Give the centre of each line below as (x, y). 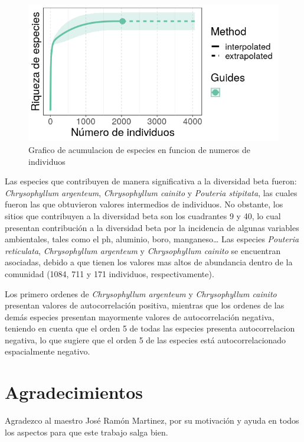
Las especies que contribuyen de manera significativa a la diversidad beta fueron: (151, 181)
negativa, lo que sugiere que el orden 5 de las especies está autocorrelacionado (146, 339)
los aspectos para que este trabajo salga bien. (86, 432)
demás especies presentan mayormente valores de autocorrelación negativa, (140, 316)
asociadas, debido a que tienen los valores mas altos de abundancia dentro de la (149, 262)
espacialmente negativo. (48, 351)
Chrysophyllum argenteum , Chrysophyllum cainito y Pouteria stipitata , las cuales (151, 192)
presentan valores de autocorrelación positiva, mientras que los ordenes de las (145, 305)
